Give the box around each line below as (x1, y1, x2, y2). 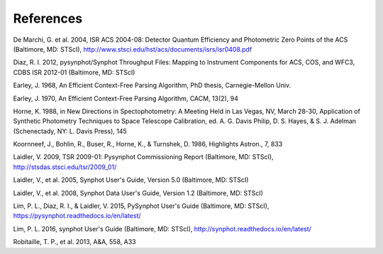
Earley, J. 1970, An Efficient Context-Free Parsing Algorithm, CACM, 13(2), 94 (13, 94, 239, 103)
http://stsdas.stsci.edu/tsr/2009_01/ (13, 163, 117, 171)
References (13, 11, 83, 26)
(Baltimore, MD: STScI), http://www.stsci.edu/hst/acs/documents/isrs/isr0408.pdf (13, 45, 252, 53)
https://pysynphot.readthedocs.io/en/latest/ (13, 212, 141, 220)
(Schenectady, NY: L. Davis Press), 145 (13, 127, 127, 135)
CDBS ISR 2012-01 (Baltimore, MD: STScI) (13, 68, 135, 76)
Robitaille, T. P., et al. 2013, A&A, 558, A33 (13, 238, 136, 246)
